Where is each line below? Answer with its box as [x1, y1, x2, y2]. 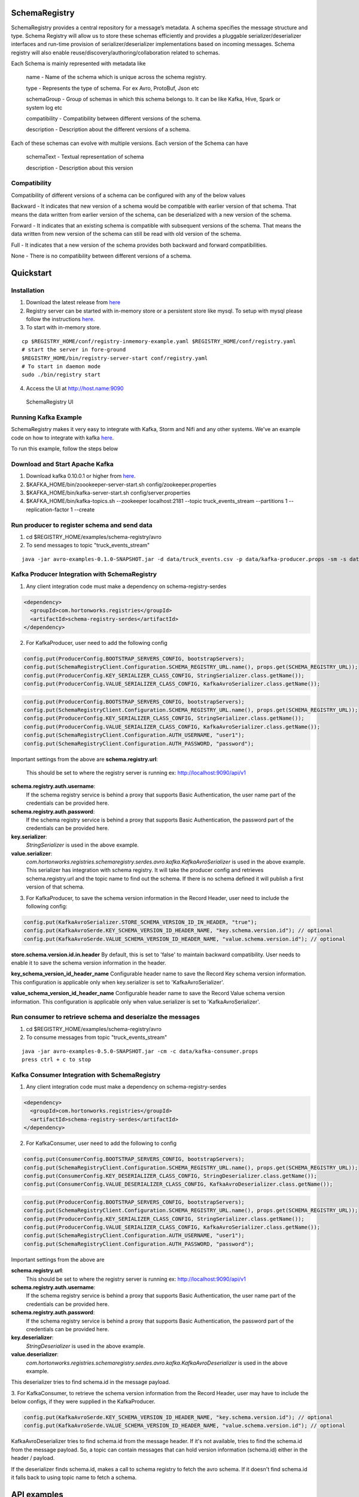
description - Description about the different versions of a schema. [26, 126, 191, 133]
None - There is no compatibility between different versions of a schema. [11, 252, 192, 260]
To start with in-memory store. [26, 324, 101, 331]
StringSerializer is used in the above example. [26, 841, 139, 848]
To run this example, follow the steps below [11, 445, 118, 452]
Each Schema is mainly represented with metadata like [11, 60, 146, 67]
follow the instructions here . [26, 316, 95, 323]
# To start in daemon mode [22, 363, 101, 369]
